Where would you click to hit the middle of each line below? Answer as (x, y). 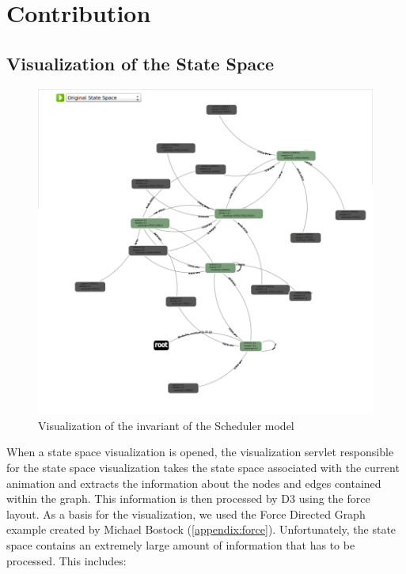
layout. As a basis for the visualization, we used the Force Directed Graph (186, 514)
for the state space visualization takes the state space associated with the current (203, 468)
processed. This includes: (66, 560)
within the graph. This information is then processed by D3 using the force (188, 498)
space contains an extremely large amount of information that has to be (181, 545)
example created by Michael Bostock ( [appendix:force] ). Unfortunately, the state (201, 529)
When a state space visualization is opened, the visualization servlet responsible (200, 452)
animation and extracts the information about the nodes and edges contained (194, 483)
